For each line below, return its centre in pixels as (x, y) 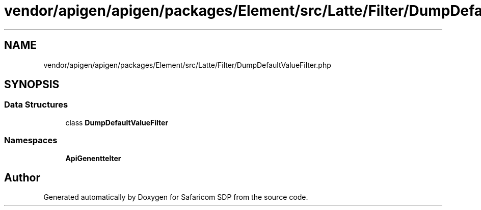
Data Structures (36, 105)
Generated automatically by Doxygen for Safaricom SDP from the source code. (176, 197)
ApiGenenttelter (93, 158)
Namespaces (31, 140)
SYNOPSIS (32, 85)
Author (22, 177)
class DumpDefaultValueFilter (117, 122)
